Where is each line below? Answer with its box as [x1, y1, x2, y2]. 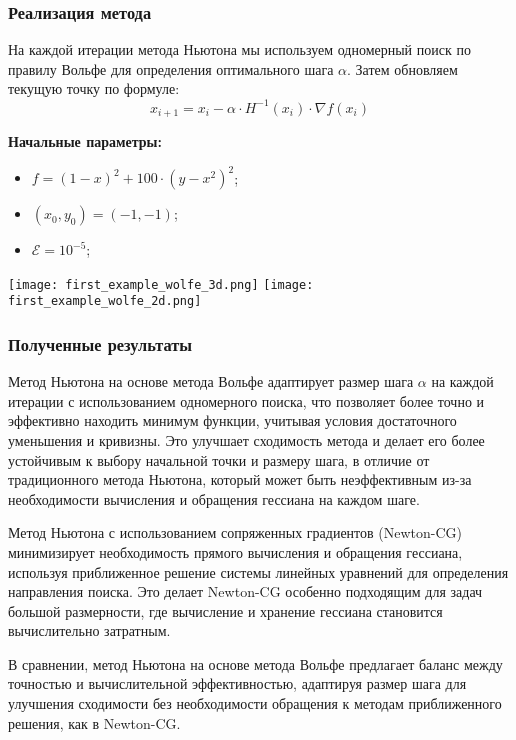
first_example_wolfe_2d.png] [8, 294, 202, 309]
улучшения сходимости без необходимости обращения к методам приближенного [8, 693, 502, 714]
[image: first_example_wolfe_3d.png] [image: [8, 277, 314, 292]
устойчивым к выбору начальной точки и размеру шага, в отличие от [8, 449, 430, 470]
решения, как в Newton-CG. [8, 712, 181, 733]
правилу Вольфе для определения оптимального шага [8, 58, 334, 79]
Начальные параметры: [8, 130, 163, 151]
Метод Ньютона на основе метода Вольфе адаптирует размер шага [8, 371, 414, 392]
